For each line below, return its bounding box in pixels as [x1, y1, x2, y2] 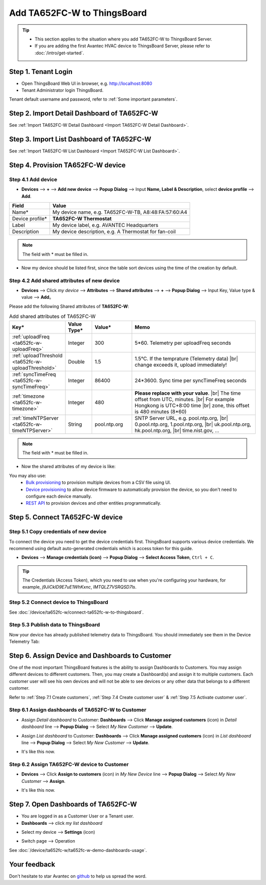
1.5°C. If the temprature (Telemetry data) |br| [134, 355, 238, 362]
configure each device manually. [26, 493, 92, 499]
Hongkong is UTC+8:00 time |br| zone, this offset [134, 402, 250, 409]
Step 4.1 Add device [9, 176, 58, 183]
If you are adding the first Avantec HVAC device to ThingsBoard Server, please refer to [34, 43, 210, 49]
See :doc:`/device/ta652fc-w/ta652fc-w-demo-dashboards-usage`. [9, 847, 147, 853]
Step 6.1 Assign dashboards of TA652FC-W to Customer [9, 706, 146, 713]
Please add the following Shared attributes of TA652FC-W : [9, 303, 130, 309]
